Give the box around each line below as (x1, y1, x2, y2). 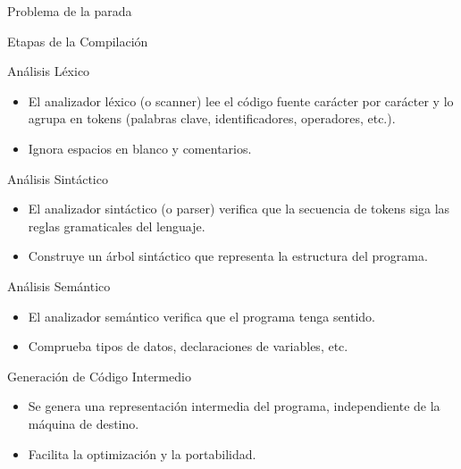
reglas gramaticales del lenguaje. (28, 216, 205, 235)
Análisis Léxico (7, 62, 90, 80)
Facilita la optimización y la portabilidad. (28, 444, 256, 463)
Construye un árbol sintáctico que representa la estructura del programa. (28, 247, 428, 265)
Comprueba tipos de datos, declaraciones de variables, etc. (28, 337, 348, 356)
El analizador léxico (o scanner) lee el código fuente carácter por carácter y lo (28, 91, 454, 110)
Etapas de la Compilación (7, 31, 148, 50)
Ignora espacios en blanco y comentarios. (28, 138, 252, 157)
